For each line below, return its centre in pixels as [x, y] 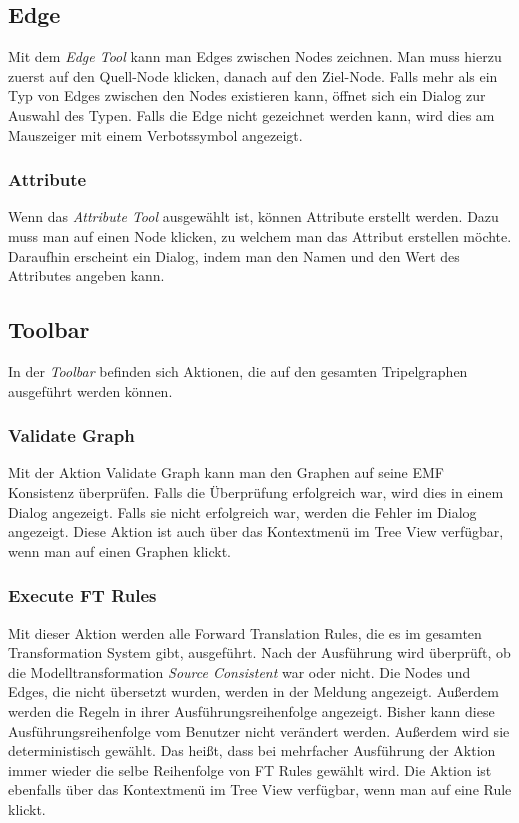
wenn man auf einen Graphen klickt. [119, 550]
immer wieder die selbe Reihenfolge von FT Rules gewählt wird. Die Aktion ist [250, 769]
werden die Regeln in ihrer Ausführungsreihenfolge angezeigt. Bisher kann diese [251, 710]
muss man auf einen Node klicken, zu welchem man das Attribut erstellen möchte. [260, 235]
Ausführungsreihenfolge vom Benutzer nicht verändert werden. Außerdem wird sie [259, 730]
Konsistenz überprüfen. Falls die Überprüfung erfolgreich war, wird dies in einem [256, 491]
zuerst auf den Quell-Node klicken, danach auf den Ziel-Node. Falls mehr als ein [253, 75]
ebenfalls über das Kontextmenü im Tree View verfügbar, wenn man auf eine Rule [260, 789]
